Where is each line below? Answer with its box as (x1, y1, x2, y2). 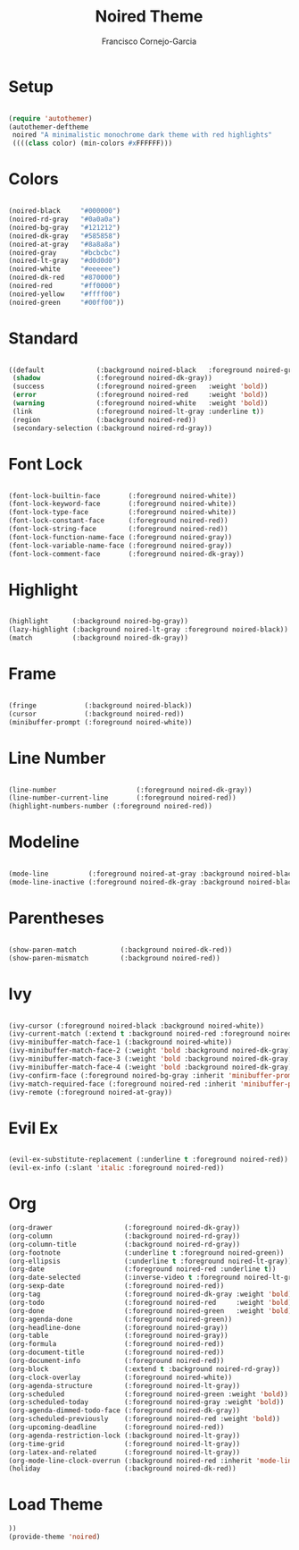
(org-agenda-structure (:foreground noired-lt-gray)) (8, 1381, 241, 1390)
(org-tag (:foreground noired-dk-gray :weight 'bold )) (8, 1290, 296, 1299)
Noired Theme (95, 6, 203, 27)
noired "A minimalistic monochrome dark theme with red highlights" (12, 131, 273, 140)
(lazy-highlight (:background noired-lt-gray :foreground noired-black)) (8, 625, 289, 634)
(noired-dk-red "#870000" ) (8, 273, 121, 283)
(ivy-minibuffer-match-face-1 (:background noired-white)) (8, 1038, 233, 1047)
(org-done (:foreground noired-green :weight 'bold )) (8, 1306, 296, 1316)
